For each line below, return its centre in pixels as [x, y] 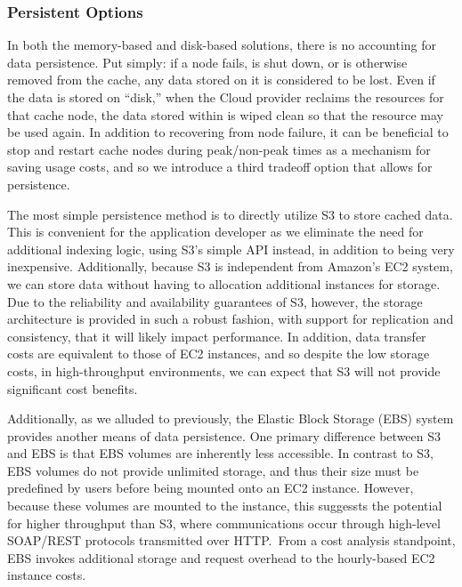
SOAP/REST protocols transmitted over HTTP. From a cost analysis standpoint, [231, 540]
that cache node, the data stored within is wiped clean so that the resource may [225, 114]
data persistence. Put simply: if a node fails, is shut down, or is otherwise [207, 62]
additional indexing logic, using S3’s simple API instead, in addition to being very [231, 249]
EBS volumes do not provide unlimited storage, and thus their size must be [213, 470]
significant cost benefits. [73, 388]
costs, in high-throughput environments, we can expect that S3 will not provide [224, 370]
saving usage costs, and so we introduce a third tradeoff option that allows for [220, 167]
